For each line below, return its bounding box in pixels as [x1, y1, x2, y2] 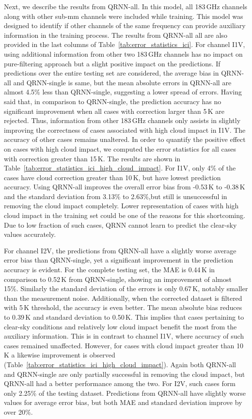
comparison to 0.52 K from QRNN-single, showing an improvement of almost [4, 274, 232, 284]
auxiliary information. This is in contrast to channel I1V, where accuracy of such [4, 331, 244, 341]
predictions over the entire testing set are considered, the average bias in [4, 68, 219, 78]
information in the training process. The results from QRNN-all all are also [4, 30, 227, 40]
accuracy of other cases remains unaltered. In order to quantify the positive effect [4, 134, 246, 144]
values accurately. [4, 229, 56, 239]
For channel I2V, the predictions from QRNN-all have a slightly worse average [4, 245, 236, 255]
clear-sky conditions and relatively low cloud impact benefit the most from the [4, 321, 237, 331]
